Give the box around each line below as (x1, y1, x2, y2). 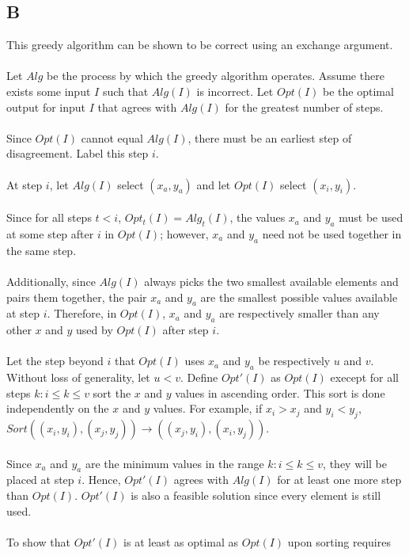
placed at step (6, 471, 74, 488)
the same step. (6, 242, 77, 258)
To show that (6, 533, 70, 550)
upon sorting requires (287, 533, 391, 550)
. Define (180, 369, 218, 386)
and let (196, 176, 231, 192)
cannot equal (81, 129, 143, 146)
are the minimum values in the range (85, 455, 264, 471)
